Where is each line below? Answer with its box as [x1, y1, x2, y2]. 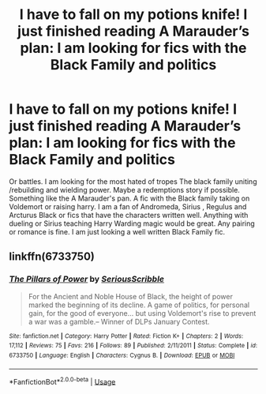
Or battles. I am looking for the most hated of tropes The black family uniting [9, 176, 257, 186]
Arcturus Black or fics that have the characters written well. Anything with [9, 210, 249, 220]
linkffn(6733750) [9, 250, 96, 264]
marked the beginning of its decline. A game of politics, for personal [28, 300, 250, 310]
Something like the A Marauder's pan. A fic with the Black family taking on [9, 193, 250, 203]
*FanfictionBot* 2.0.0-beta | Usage [9, 375, 116, 386]
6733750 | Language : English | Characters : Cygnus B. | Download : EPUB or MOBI [9, 351, 235, 359]
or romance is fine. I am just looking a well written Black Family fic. [9, 227, 226, 236]
